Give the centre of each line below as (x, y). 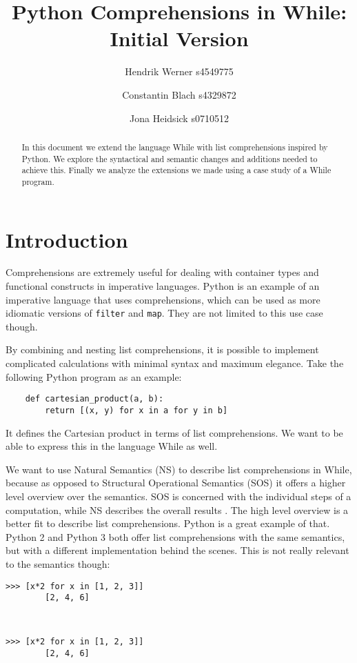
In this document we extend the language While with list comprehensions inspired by (175, 147)
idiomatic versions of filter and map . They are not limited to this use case (164, 313)
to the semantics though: (58, 563)
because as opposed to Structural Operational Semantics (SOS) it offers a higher (176, 483)
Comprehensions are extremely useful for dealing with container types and (162, 272)
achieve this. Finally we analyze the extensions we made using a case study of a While (176, 170)
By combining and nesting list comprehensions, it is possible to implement (162, 349)
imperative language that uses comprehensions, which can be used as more (163, 299)
